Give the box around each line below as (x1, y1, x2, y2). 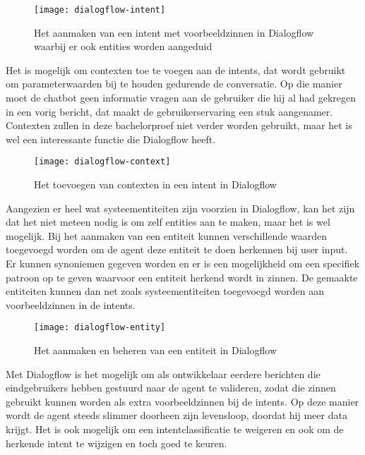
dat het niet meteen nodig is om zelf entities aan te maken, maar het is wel (6, 214, 330, 229)
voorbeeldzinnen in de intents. (6, 297, 136, 312)
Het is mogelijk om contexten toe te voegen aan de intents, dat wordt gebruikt (6, 62, 346, 77)
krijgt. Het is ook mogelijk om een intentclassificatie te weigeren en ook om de (6, 422, 344, 437)
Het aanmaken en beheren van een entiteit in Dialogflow (34, 343, 277, 358)
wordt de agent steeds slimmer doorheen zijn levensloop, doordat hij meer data (6, 408, 347, 423)
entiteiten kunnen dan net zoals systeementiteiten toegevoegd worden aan (6, 284, 324, 298)
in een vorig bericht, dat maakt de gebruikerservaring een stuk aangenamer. (6, 104, 333, 119)
